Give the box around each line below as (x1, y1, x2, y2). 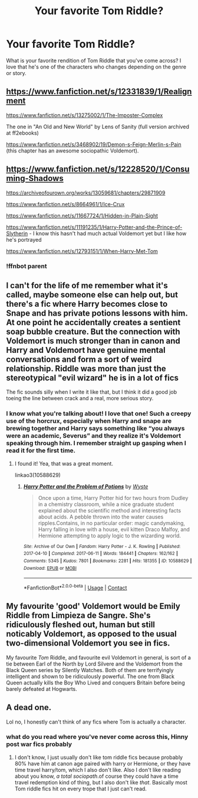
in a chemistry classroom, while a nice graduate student (38, 501, 174, 508)
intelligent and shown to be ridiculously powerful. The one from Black (6, 673, 175, 680)
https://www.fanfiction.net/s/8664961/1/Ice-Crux (6, 200, 125, 207)
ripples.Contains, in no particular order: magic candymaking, (38, 519, 186, 527)
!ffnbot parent (6, 262, 47, 270)
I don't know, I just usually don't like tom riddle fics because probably (14, 754, 183, 761)
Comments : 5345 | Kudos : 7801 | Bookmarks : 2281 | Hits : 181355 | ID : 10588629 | (23, 557, 192, 564)
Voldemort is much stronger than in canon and (6, 336, 181, 346)
